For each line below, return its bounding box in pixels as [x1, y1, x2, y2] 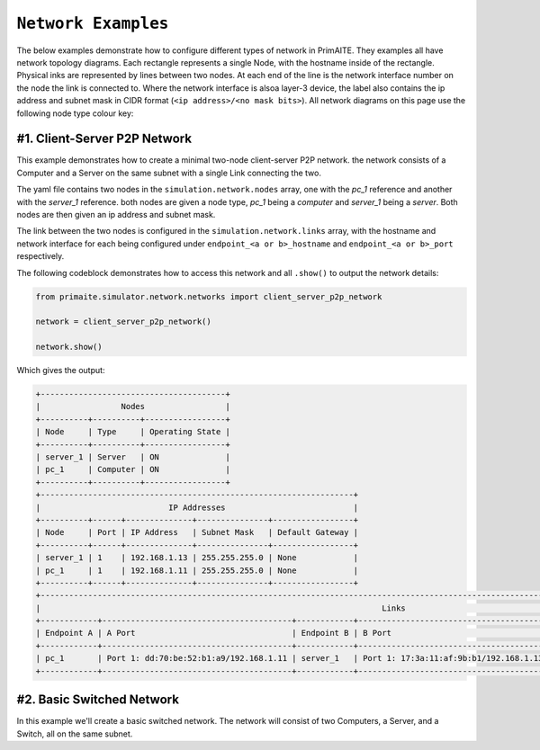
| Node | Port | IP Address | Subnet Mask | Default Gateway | [35, 527, 359, 538]
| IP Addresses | [35, 502, 359, 513]
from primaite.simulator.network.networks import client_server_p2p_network [35, 291, 382, 301]
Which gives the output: [16, 365, 105, 376]
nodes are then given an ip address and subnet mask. [16, 209, 216, 219]
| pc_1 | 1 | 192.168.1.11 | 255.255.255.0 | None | [35, 565, 359, 576]
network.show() [35, 342, 103, 353]
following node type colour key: [16, 108, 134, 119]
